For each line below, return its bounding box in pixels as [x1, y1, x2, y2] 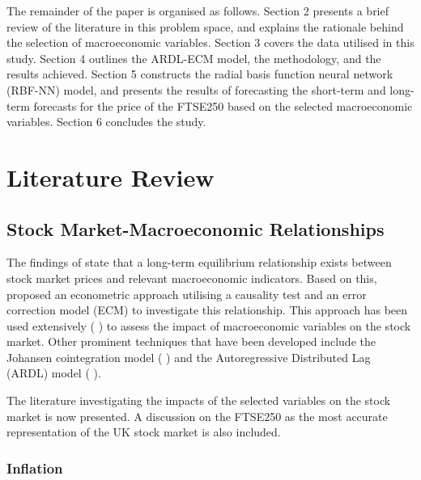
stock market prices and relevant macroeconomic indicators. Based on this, [6, 269, 377, 286]
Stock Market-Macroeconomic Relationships [6, 216, 385, 241]
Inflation [6, 457, 63, 478]
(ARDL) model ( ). [6, 364, 101, 381]
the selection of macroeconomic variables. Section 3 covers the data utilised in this [6, 34, 415, 51]
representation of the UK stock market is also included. [6, 423, 281, 440]
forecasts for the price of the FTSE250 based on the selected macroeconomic [33, 97, 413, 114]
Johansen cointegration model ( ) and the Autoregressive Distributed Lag [6, 348, 371, 365]
